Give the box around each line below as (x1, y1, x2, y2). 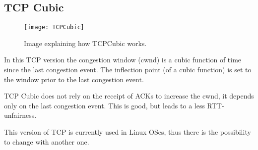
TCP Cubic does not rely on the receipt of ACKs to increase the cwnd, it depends (4, 91, 254, 101)
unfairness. (4, 110, 37, 120)
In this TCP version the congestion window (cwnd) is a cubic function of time (4, 54, 242, 65)
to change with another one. (4, 136, 89, 147)
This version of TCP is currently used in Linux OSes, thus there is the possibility (4, 127, 251, 137)
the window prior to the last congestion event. (4, 74, 144, 84)
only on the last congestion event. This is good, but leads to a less (4, 100, 205, 110)
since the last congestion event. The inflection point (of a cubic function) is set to (4, 64, 252, 75)
